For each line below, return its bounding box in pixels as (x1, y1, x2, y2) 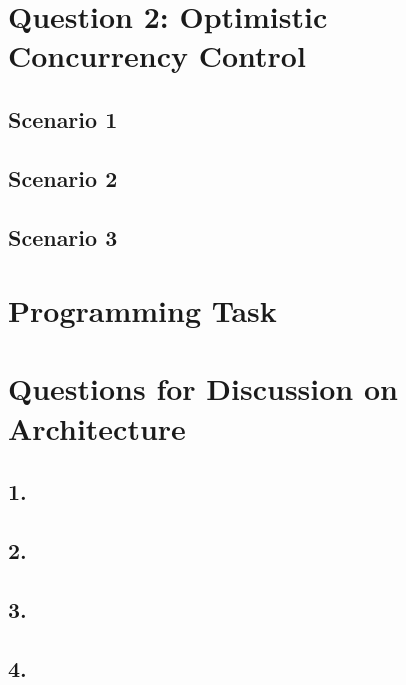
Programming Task (8, 290, 277, 331)
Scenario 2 (8, 162, 118, 193)
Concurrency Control (8, 35, 306, 76)
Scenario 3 (8, 221, 118, 252)
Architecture (8, 407, 186, 448)
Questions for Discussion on (8, 368, 398, 409)
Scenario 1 (8, 103, 118, 134)
